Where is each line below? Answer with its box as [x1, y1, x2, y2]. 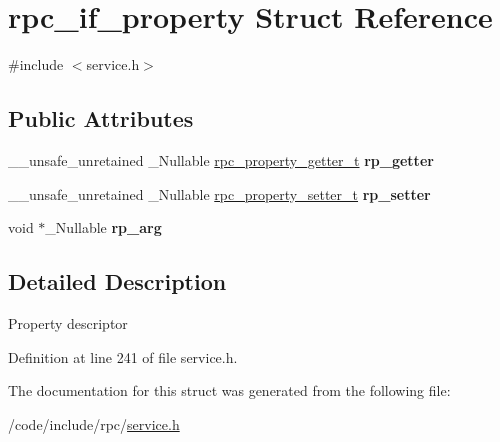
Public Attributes [8, 103, 194, 134]
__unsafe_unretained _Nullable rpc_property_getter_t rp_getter [8, 149, 434, 170]
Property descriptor [8, 312, 128, 333]
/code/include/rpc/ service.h [8, 413, 180, 434]
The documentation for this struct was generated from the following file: [8, 380, 451, 401]
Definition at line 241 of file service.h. [8, 346, 238, 367]
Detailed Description [8, 266, 227, 297]
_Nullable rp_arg [45, 217, 162, 238]
